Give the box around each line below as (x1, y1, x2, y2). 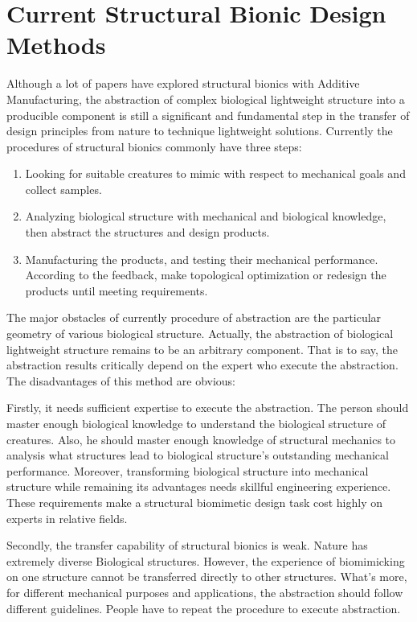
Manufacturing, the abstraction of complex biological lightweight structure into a (6, 90, 405, 107)
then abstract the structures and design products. (25, 224, 270, 241)
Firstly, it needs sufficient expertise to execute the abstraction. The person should (6, 399, 409, 416)
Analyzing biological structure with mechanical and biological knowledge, (25, 208, 386, 224)
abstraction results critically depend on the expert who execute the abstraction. (6, 356, 399, 373)
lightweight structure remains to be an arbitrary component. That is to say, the (6, 340, 399, 357)
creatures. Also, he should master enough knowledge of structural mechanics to (6, 430, 396, 447)
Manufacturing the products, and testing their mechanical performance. (25, 250, 378, 267)
